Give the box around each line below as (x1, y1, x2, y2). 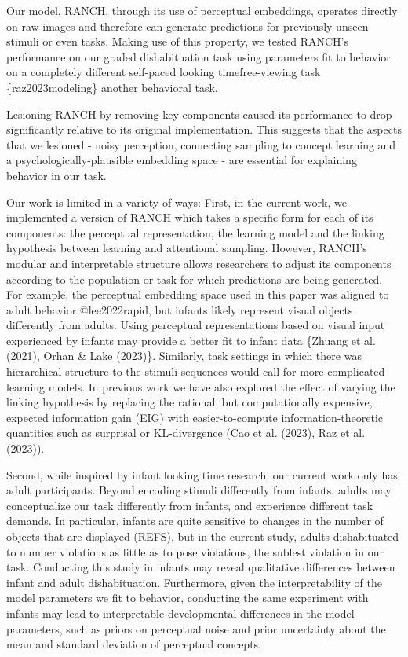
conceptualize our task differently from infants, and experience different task (6, 497, 373, 513)
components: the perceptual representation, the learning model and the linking (6, 224, 384, 240)
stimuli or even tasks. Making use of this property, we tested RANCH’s (6, 33, 348, 50)
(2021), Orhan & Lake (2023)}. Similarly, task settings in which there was (6, 347, 362, 364)
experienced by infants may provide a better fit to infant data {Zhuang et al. (6, 332, 376, 348)
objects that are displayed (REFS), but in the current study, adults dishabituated (6, 528, 399, 544)
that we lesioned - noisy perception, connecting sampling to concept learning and (6, 136, 396, 152)
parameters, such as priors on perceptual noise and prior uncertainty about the (6, 620, 386, 637)
